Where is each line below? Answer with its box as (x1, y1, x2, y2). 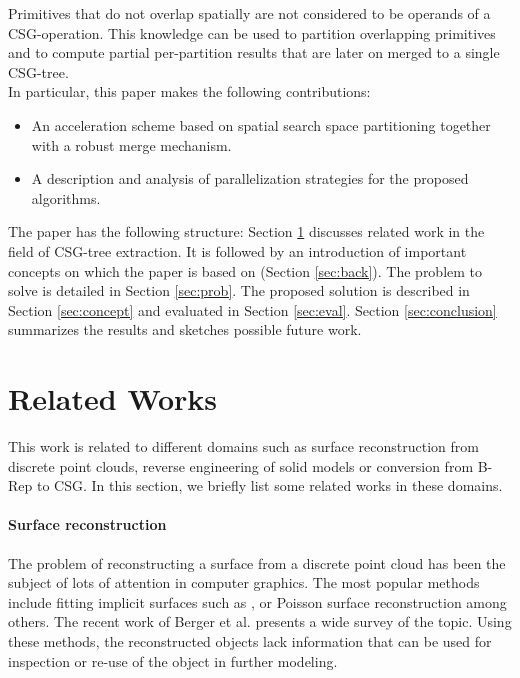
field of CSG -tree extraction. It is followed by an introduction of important (8, 240, 467, 261)
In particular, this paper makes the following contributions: (8, 81, 371, 102)
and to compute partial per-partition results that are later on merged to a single (8, 42, 500, 63)
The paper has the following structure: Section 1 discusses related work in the (8, 221, 485, 242)
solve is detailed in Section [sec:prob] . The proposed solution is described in (8, 280, 470, 301)
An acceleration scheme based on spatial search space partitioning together (31, 114, 491, 135)
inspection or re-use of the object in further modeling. (8, 650, 338, 671)
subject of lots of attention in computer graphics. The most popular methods (8, 572, 480, 593)
